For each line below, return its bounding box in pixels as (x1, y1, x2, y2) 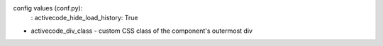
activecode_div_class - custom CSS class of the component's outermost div (30, 26, 253, 35)
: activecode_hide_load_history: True (30, 14, 138, 22)
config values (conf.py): (13, 4, 83, 12)
